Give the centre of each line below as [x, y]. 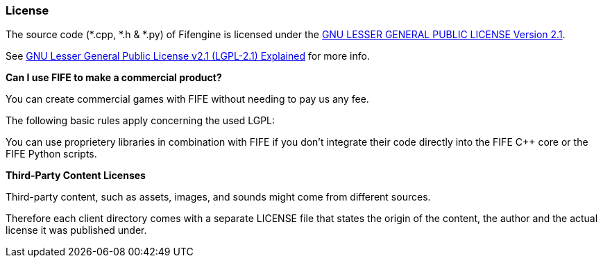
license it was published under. [76, 230]
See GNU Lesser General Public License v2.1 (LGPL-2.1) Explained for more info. [188, 56]
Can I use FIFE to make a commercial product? [114, 78]
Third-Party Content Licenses [76, 176]
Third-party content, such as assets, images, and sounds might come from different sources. [218, 197]
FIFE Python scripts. [51, 154]
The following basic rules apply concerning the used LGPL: [141, 121]
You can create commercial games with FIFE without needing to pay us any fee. [187, 99]
